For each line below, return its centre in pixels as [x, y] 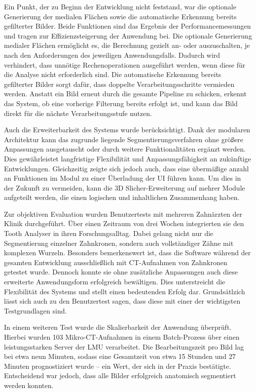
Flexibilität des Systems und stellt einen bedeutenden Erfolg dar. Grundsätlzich [125, 291]
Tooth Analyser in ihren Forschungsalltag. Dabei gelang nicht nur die [109, 233]
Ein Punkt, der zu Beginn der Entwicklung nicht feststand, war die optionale [120, 6]
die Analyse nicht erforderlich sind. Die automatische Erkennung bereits [113, 74]
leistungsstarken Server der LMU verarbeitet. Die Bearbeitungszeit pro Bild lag [124, 346]
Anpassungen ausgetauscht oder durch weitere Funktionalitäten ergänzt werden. [125, 149]
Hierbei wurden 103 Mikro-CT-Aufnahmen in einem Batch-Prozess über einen [122, 337]
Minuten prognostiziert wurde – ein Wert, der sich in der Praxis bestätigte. [118, 366]
